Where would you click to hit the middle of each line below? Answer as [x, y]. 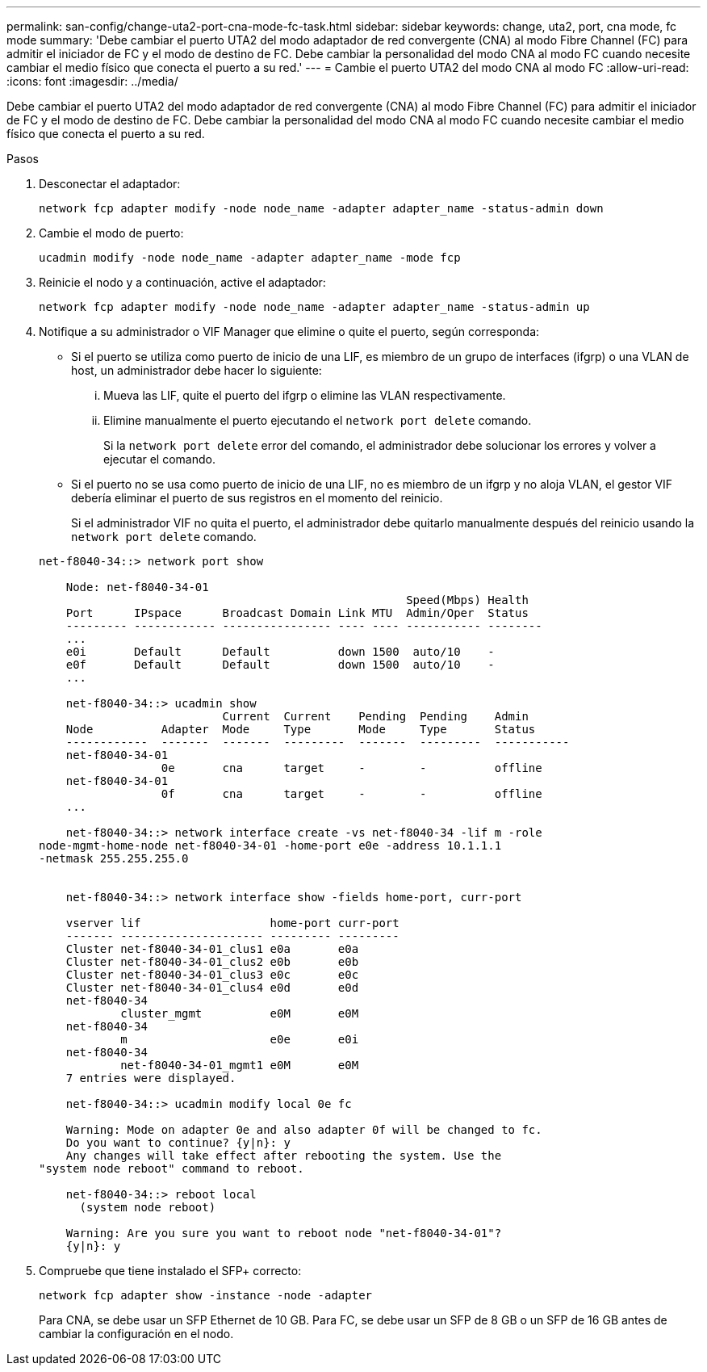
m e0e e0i [240, 1039]
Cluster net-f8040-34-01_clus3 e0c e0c [212, 975]
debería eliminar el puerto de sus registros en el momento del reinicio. [257, 498]
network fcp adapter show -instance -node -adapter [206, 1295]
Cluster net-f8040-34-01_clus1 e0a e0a [212, 949]
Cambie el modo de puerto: [111, 233]
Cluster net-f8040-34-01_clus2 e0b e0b [212, 962]
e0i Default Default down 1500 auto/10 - [280, 652]
